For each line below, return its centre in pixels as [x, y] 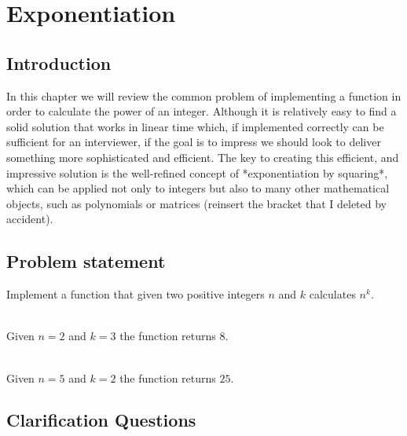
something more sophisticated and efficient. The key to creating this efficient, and [203, 157]
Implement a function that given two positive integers [136, 294]
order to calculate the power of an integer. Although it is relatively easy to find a [202, 111]
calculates [332, 294]
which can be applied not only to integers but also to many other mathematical [198, 188]
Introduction [59, 62]
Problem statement [86, 261]
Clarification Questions [101, 420]
